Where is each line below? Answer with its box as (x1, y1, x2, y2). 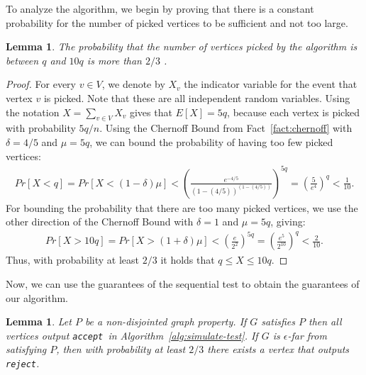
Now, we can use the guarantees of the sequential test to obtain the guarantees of (6, 276, 360, 291)
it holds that (160, 252, 215, 267)
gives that (129, 104, 172, 119)
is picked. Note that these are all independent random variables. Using (43, 90, 350, 105)
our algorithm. (6, 290, 68, 305)
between (6, 52, 39, 67)
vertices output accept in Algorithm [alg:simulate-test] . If (6, 328, 258, 342)
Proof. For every (6, 77, 76, 91)
